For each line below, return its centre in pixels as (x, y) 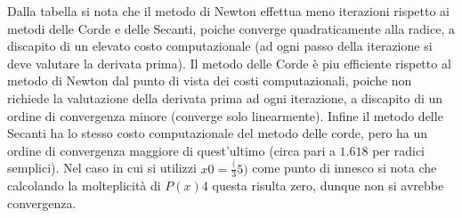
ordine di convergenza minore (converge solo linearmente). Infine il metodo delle (225, 115)
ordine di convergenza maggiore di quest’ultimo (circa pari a (171, 150)
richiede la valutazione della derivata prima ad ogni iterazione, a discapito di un (225, 97)
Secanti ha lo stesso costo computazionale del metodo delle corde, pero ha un (218, 133)
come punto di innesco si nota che (344, 168)
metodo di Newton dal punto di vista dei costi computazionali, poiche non (210, 81)
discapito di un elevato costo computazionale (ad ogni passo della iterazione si (220, 46)
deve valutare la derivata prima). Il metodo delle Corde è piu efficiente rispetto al (229, 63)
